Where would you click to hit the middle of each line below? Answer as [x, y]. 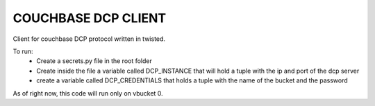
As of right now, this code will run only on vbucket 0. [88, 93]
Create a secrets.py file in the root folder [94, 61]
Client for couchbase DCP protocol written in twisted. [89, 39]
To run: [23, 51]
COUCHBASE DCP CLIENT [90, 18]
